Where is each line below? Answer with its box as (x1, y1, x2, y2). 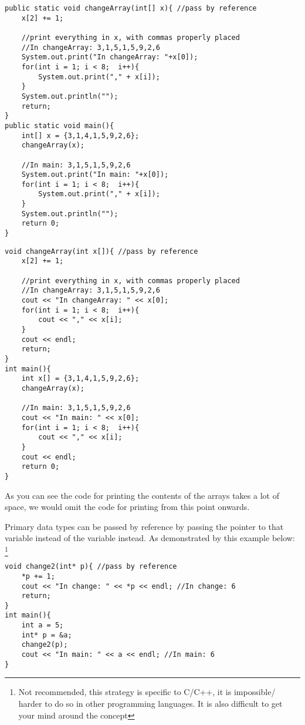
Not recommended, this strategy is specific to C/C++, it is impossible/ (18, 686, 276, 698)
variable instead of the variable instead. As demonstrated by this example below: (5, 532, 295, 544)
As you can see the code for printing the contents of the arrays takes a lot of (5, 489, 279, 501)
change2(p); (21, 640, 68, 649)
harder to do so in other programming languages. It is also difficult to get (18, 697, 283, 710)
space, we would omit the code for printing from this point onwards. (5, 501, 250, 513)
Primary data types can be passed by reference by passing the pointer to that (5, 520, 284, 532)
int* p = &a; (21, 630, 72, 639)
